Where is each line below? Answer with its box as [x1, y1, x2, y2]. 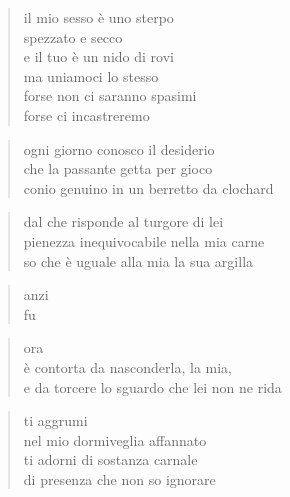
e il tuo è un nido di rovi [23, 46, 174, 67]
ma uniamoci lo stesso [23, 65, 159, 86]
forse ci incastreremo [23, 104, 150, 125]
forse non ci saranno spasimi [23, 85, 197, 106]
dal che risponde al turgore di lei [23, 211, 224, 232]
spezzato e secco [23, 26, 123, 47]
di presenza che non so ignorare [23, 468, 216, 489]
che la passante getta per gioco [23, 158, 213, 179]
